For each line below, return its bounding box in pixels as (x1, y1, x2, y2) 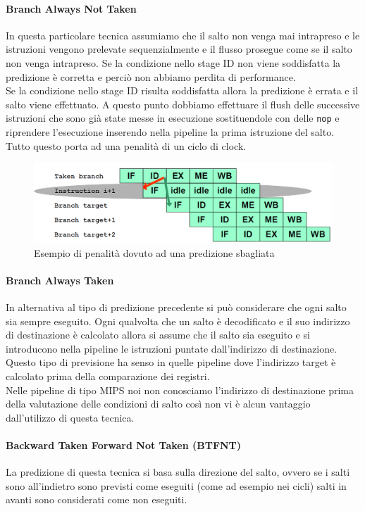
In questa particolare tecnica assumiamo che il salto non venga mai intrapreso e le (6, 27, 360, 42)
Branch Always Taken (6, 272, 114, 287)
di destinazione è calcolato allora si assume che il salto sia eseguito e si (6, 327, 310, 342)
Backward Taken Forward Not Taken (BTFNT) (6, 437, 242, 452)
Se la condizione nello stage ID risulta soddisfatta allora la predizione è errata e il (6, 83, 359, 98)
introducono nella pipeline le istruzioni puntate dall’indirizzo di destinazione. (6, 341, 338, 355)
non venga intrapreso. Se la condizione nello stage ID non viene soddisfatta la (6, 55, 341, 70)
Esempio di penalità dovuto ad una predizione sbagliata (34, 245, 275, 260)
